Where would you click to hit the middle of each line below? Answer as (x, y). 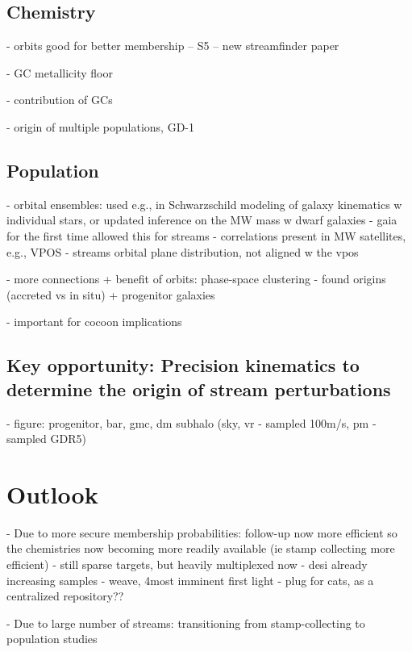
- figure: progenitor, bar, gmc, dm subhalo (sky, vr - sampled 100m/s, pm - (191, 422)
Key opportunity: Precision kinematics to (183, 365)
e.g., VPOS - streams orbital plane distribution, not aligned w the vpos (183, 251)
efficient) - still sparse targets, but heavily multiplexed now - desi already (187, 564)
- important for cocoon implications (94, 322)
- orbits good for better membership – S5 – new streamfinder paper (173, 46)
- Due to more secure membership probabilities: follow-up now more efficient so (202, 532)
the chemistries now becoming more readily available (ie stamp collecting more (201, 548)
